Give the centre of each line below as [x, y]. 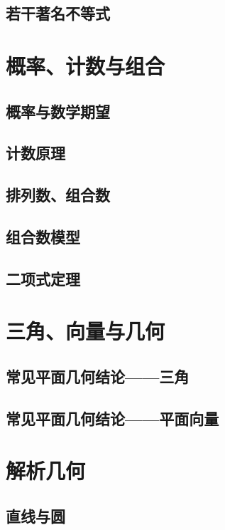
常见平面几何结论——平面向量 [112, 418]
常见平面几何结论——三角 [98, 376]
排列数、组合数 [58, 195]
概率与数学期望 [58, 111]
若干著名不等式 [58, 13]
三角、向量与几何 [86, 331]
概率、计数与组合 [86, 65]
